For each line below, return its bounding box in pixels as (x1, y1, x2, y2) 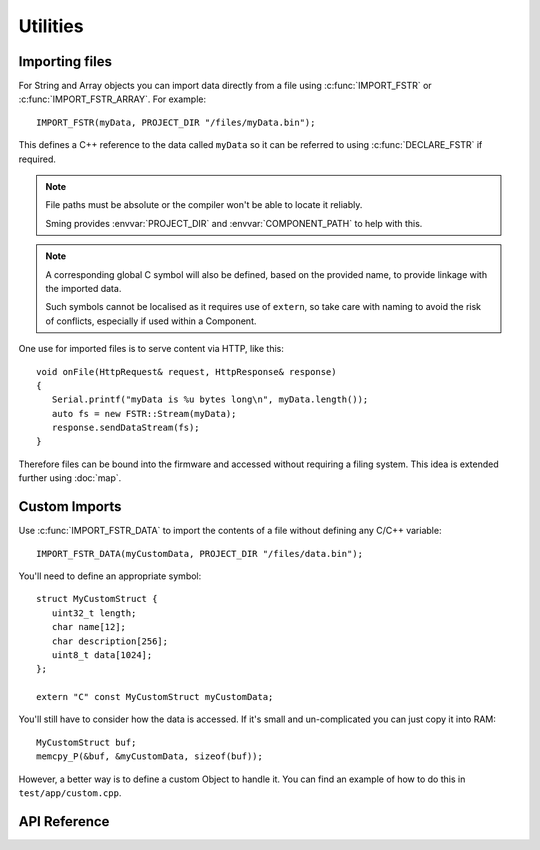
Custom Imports (18, 498, 122, 515)
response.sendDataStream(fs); (51, 422, 200, 434)
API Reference (18, 813, 110, 830)
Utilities (18, 15, 84, 37)
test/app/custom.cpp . (18, 787, 122, 799)
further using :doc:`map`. (18, 472, 122, 484)
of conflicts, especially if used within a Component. (45, 315, 257, 327)
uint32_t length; (51, 607, 137, 619)
